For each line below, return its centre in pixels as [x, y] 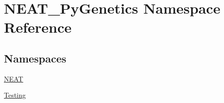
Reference [38, 27]
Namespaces [35, 58]
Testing [15, 95]
